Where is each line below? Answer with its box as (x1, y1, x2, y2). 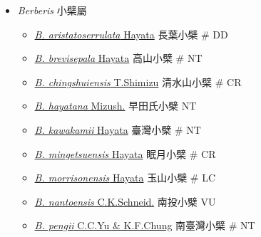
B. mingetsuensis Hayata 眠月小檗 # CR (34, 146, 216, 161)
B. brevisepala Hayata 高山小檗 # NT (34, 51, 203, 65)
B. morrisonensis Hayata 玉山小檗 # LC (34, 170, 216, 185)
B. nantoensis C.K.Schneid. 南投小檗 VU (34, 194, 216, 209)
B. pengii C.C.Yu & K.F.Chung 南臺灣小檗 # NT (34, 218, 255, 233)
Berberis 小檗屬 (17, 3, 87, 17)
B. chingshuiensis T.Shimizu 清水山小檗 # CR (34, 74, 242, 89)
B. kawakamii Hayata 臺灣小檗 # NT (34, 122, 201, 137)
